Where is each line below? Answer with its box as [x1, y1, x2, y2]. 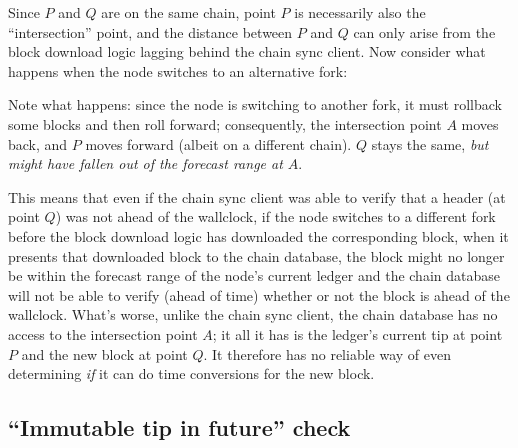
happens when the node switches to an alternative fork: [8, 60, 348, 81]
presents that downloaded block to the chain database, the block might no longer [8, 245, 505, 266]
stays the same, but [371, 133, 489, 154]
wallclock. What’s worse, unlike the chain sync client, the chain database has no [8, 304, 498, 325]
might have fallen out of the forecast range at [8, 153, 283, 174]
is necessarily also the [294, 2, 426, 22]
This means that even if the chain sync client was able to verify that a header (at [8, 186, 506, 207]
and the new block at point [21, 343, 188, 364]
